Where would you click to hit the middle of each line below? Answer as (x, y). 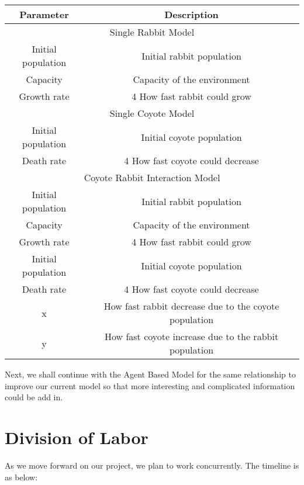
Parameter (44, 14)
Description (191, 14)
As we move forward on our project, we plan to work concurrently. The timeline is (152, 465)
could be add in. (34, 397)
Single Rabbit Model (152, 32)
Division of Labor (77, 437)
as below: (21, 477)
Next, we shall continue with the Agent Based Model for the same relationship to (150, 374)
